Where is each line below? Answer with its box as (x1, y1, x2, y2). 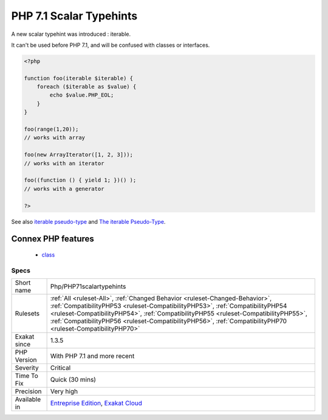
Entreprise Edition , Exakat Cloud (50, 399, 143, 407)
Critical (50, 363, 71, 372)
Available (15, 395, 41, 404)
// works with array (24, 134, 85, 141)
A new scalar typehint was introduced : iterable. (11, 30, 131, 38)
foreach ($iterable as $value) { (36, 83, 137, 91)
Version (15, 356, 37, 364)
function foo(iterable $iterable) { (24, 75, 134, 81)
